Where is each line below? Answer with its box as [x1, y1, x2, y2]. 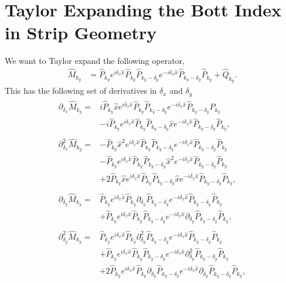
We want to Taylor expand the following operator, [5, 54, 185, 67]
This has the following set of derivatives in [5, 84, 157, 97]
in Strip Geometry [5, 21, 157, 45]
